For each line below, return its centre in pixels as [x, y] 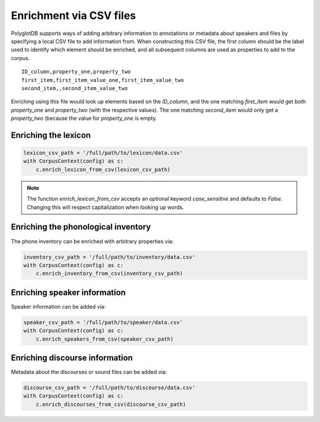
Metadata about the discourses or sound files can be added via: [89, 372]
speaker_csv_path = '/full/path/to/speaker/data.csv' [103, 322]
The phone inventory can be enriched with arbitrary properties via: [92, 241]
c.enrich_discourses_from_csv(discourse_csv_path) [111, 404]
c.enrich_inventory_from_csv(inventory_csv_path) [109, 274]
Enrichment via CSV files [73, 15]
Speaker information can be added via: [58, 306]
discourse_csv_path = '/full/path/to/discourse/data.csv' [109, 388]
